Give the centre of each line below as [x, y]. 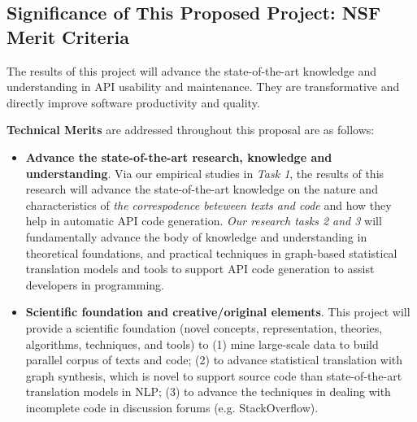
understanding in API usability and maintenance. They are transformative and [203, 87]
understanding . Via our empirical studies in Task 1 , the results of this [205, 173]
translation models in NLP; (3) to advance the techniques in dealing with [208, 392]
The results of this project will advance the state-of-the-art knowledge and [192, 70]
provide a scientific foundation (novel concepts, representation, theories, [204, 327]
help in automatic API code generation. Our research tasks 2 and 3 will [204, 221]
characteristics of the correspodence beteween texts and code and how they [208, 204]
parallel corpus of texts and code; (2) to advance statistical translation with [214, 360]
